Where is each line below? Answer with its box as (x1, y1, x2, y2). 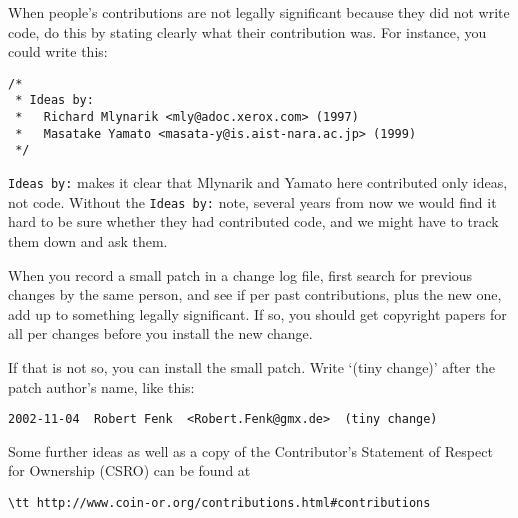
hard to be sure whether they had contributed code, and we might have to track (8, 211, 499, 232)
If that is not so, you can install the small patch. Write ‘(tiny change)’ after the (8, 356, 495, 377)
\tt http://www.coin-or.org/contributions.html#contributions (8, 495, 431, 510)
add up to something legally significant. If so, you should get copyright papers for (8, 303, 507, 324)
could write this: (8, 41, 108, 62)
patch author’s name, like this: (8, 376, 195, 397)
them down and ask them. (8, 230, 168, 251)
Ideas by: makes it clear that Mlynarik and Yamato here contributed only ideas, (8, 172, 508, 193)
